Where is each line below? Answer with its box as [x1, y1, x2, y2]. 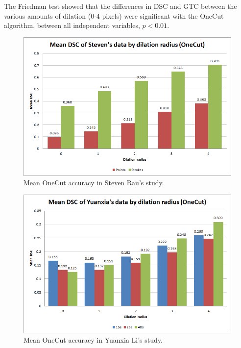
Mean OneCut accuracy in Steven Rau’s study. [24, 177, 164, 188]
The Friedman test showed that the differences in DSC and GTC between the [4, 1, 237, 11]
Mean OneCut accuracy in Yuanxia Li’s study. [24, 335, 163, 345]
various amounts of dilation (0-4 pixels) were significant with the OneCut [4, 10, 224, 21]
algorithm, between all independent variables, [4, 20, 140, 30]
